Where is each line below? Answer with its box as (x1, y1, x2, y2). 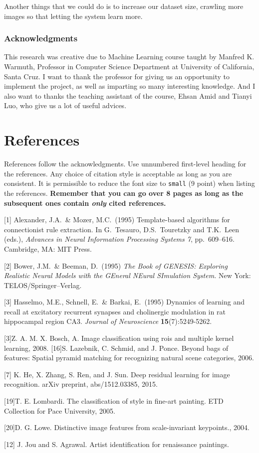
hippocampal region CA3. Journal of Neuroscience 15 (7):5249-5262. (4, 316, 212, 326)
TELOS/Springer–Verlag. (4, 280, 82, 290)
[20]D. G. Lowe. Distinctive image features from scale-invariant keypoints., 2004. (4, 422, 250, 433)
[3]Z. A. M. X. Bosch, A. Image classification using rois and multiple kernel (4, 333, 234, 343)
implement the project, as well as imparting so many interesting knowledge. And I (4, 81, 256, 91)
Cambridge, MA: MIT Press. (4, 243, 92, 254)
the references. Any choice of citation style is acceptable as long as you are (4, 168, 232, 178)
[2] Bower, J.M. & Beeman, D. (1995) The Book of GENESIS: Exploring (4, 260, 228, 271)
